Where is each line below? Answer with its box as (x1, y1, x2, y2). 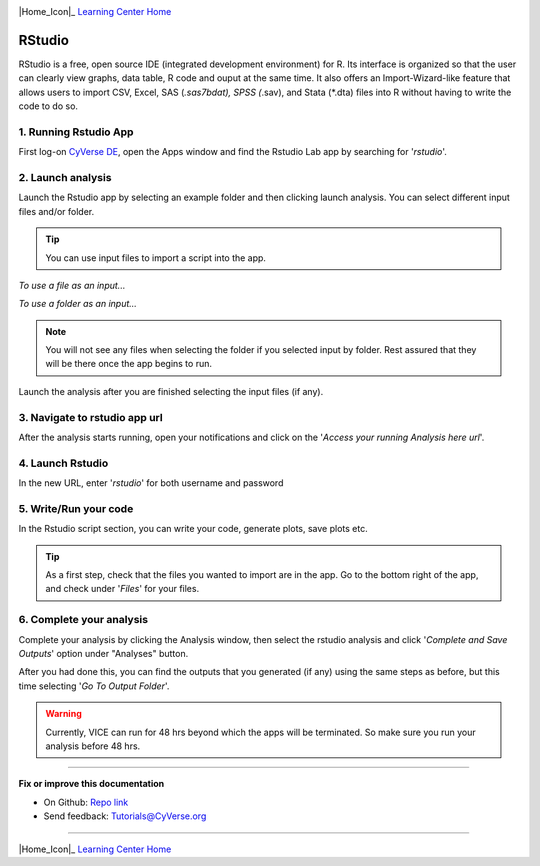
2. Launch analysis (18, 170, 112, 184)
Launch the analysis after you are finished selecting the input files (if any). (18, 385, 324, 397)
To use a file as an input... (18, 279, 126, 291)
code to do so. (18, 100, 79, 112)
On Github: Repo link (43, 796, 129, 808)
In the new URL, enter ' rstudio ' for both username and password (18, 477, 284, 489)
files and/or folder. (18, 205, 95, 217)
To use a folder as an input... (18, 298, 137, 310)
